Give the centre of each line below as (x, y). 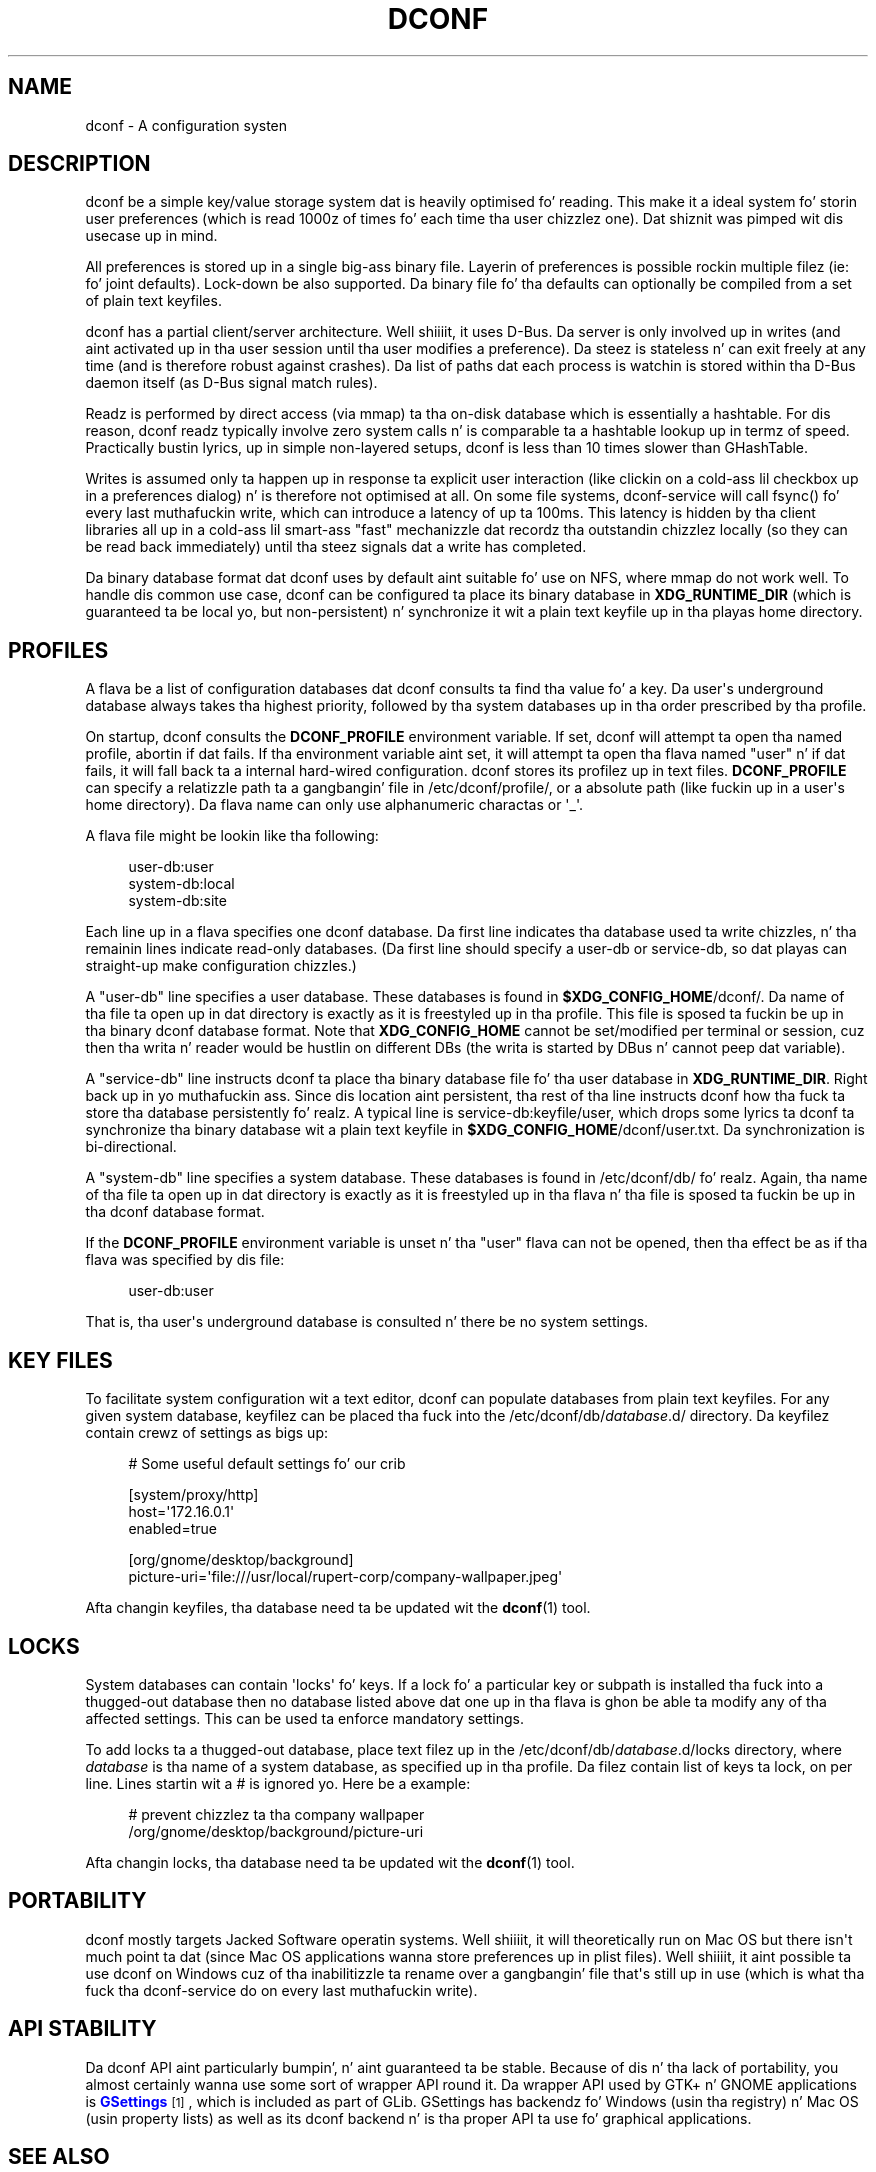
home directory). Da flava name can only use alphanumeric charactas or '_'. (334, 805)
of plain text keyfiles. (153, 301)
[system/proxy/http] (193, 1495)
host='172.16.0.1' (181, 1512)
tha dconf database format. (175, 1212)
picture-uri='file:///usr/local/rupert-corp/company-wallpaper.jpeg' (345, 1577)
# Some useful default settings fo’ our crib (267, 1464)
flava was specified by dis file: (185, 1260)
